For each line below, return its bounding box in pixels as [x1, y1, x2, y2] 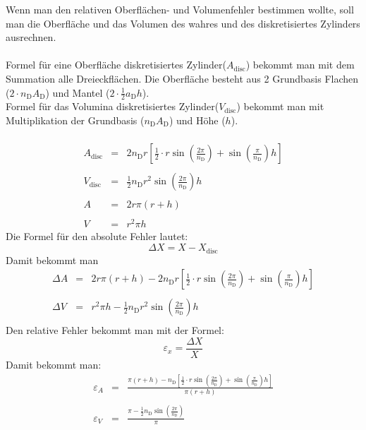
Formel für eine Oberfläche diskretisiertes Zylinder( [6, 57, 226, 72]
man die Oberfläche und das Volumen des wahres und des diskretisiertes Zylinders [6, 16, 360, 30]
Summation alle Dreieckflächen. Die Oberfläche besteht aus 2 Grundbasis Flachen [6, 71, 359, 85]
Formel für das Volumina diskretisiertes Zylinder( [6, 99, 219, 114]
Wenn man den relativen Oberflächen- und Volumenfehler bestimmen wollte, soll [6, 2, 354, 16]
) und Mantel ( [45, 85, 110, 100]
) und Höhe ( [169, 112, 226, 127]
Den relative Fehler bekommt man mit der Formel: [6, 323, 224, 338]
